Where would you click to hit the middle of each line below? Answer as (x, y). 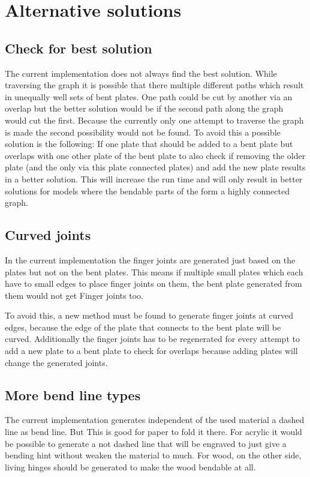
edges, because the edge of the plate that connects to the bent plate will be (143, 327)
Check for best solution (79, 48)
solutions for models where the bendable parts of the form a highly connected (147, 190)
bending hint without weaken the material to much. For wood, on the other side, (153, 455)
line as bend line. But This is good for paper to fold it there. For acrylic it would (154, 432)
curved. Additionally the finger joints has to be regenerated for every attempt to (152, 339)
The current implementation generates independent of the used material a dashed (155, 420)
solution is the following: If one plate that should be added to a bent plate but (149, 144)
